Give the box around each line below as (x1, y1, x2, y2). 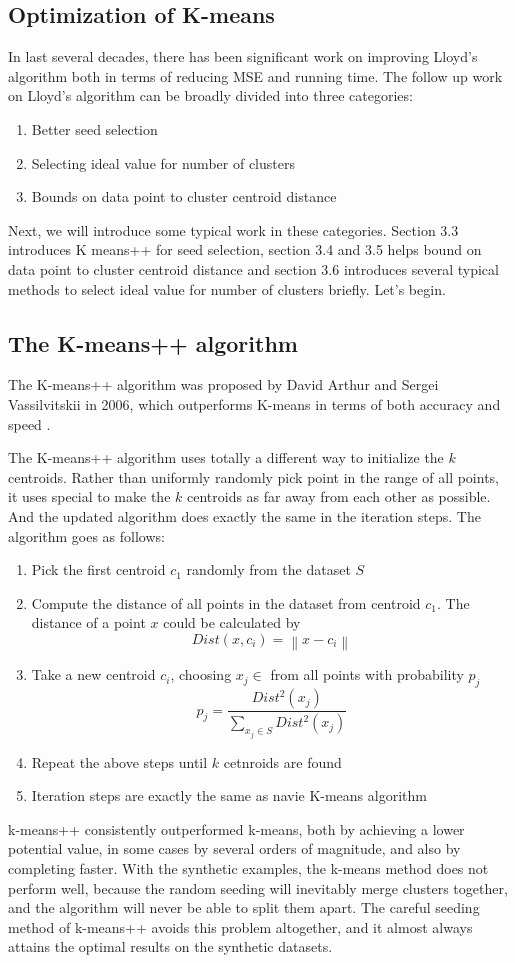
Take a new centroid (31, 664, 156, 685)
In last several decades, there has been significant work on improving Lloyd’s (8, 46, 478, 67)
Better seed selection (31, 118, 158, 139)
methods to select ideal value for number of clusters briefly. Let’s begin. (8, 278, 446, 299)
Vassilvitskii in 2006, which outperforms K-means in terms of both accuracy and (8, 393, 501, 414)
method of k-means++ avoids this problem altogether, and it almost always (8, 916, 473, 937)
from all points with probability (270, 664, 464, 685)
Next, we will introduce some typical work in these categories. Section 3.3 (8, 219, 459, 240)
